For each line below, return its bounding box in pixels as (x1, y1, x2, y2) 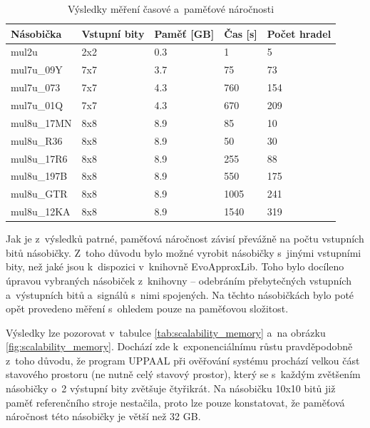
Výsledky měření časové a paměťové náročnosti (67, 1, 274, 16)
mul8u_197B (11, 168, 68, 183)
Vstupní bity (81, 26, 145, 41)
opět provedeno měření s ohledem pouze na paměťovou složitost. (6, 301, 289, 316)
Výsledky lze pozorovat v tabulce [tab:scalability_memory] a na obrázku (6, 325, 326, 340)
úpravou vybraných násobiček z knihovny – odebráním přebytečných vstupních (6, 272, 351, 287)
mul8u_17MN (11, 115, 72, 130)
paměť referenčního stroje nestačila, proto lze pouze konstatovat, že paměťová (6, 394, 345, 409)
